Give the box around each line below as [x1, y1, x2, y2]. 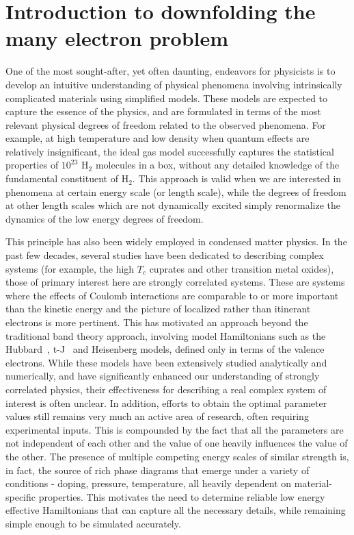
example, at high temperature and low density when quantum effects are [5, 131, 310, 145]
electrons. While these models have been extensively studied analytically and [5, 355, 327, 369]
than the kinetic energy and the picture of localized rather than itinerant [5, 301, 311, 316]
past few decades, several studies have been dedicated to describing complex [5, 248, 324, 262]
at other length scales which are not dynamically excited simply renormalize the [5, 198, 340, 212]
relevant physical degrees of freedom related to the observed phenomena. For [5, 117, 326, 132]
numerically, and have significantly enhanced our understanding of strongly [5, 369, 320, 383]
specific [5, 489, 36, 503]
